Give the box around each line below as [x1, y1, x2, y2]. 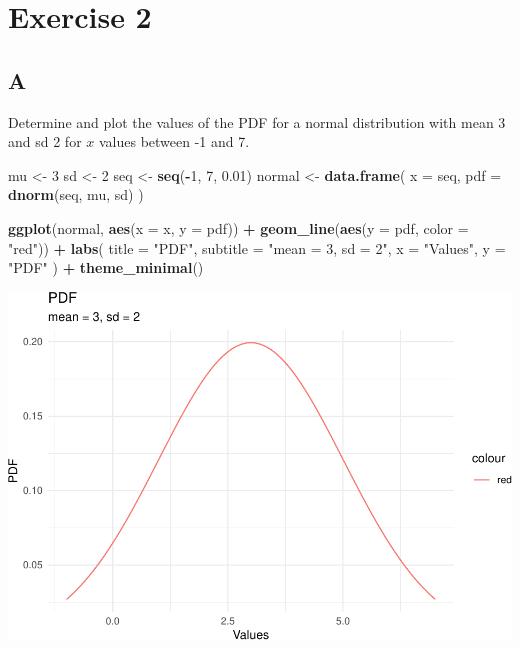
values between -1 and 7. [98, 131, 250, 152]
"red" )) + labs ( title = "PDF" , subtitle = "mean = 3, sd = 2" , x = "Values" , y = [8, 237, 506, 258]
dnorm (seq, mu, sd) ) [8, 184, 144, 205]
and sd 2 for [8, 131, 82, 152]
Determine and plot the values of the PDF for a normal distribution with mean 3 [8, 111, 506, 132]
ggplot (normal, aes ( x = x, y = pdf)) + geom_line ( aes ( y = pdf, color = [8, 217, 469, 238]
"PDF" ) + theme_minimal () [8, 257, 204, 278]
